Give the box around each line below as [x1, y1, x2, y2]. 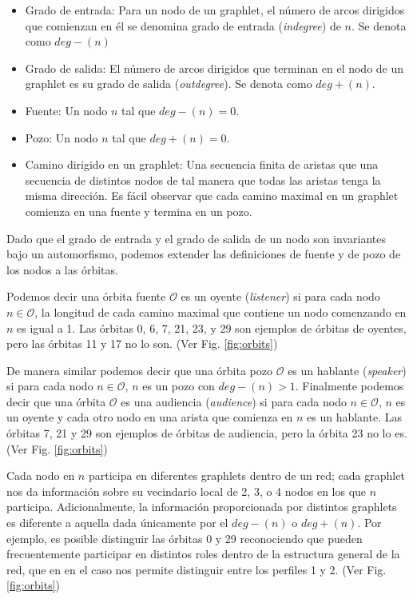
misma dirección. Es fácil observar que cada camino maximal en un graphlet [25, 187, 399, 204]
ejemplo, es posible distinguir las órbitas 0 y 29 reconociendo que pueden [6, 529, 363, 546]
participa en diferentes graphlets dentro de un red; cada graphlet [88, 467, 405, 484]
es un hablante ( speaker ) [288, 361, 407, 378]
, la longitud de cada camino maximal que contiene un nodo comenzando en [34, 303, 407, 320]
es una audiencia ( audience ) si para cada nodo [121, 393, 347, 409]
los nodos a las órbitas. [6, 261, 118, 278]
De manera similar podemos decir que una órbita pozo [6, 361, 273, 378]
